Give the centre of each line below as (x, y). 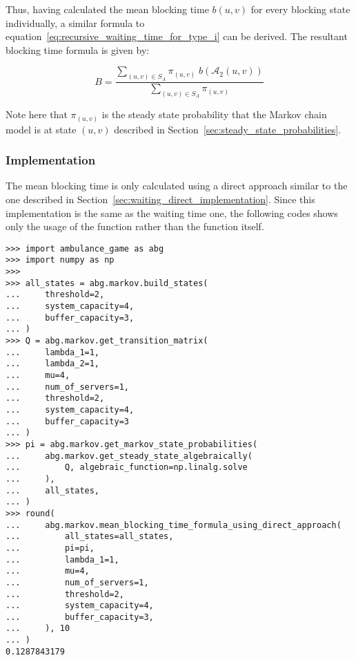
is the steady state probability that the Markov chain (214, 114)
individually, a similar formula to (75, 22)
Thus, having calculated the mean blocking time (107, 9)
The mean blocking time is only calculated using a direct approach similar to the (177, 186)
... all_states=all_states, (90, 537)
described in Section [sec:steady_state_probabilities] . (227, 129)
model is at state (41, 129)
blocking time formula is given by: (78, 49)
